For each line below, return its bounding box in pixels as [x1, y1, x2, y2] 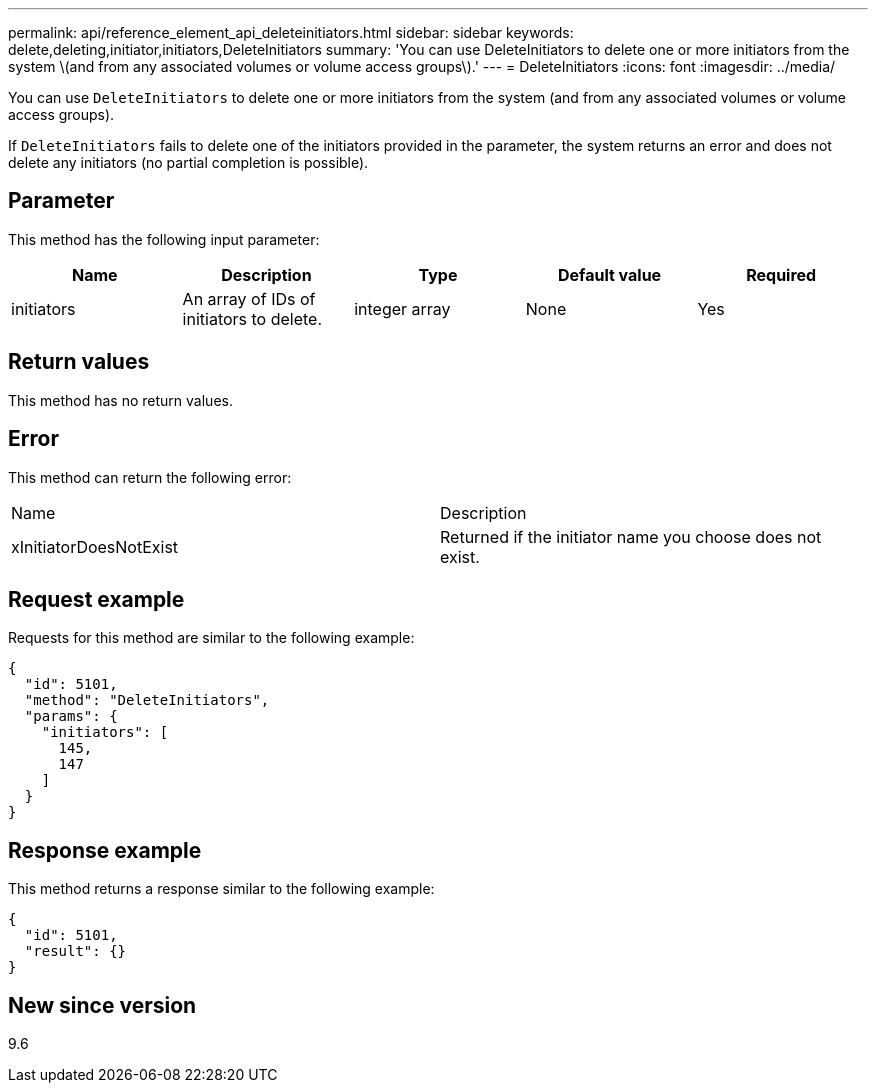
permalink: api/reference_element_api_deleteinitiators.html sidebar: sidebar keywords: [8, 24, 574, 41]
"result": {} [24, 943, 127, 960]
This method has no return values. [8, 391, 233, 409]
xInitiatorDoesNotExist [11, 536, 179, 557]
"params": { [24, 708, 118, 725]
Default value [557, 264, 662, 285]
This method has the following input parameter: [8, 230, 320, 248]
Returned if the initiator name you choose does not [440, 526, 822, 547]
